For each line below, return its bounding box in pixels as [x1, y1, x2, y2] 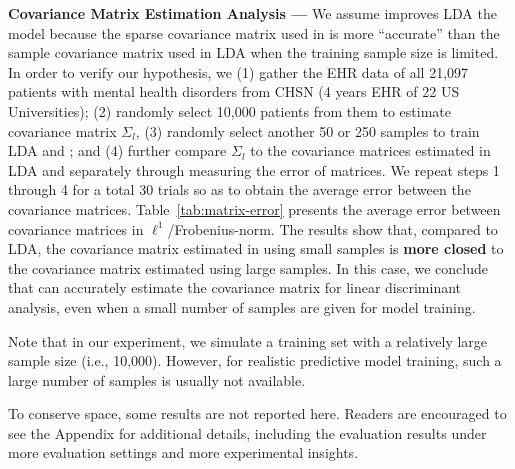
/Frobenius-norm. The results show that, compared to [167, 218, 498, 239]
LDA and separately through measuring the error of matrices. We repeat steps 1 [8, 159, 500, 180]
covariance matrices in [8, 218, 144, 239]
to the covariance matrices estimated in [250, 140, 491, 161]
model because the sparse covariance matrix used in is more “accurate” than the [8, 22, 500, 43]
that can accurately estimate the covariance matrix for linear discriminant [8, 277, 462, 298]
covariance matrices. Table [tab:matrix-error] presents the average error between [8, 198, 501, 219]
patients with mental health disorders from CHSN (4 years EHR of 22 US [8, 81, 460, 102]
